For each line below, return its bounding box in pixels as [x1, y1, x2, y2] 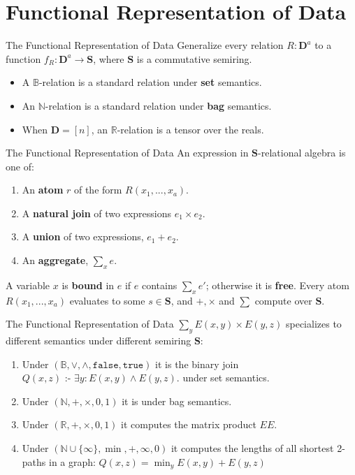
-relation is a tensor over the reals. [117, 122, 264, 136]
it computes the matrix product [121, 417, 256, 432]
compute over [254, 293, 312, 307]
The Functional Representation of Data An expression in [6, 145, 249, 160]
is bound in [61, 277, 115, 292]
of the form [73, 182, 122, 197]
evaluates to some [69, 293, 145, 307]
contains [141, 277, 177, 292]
